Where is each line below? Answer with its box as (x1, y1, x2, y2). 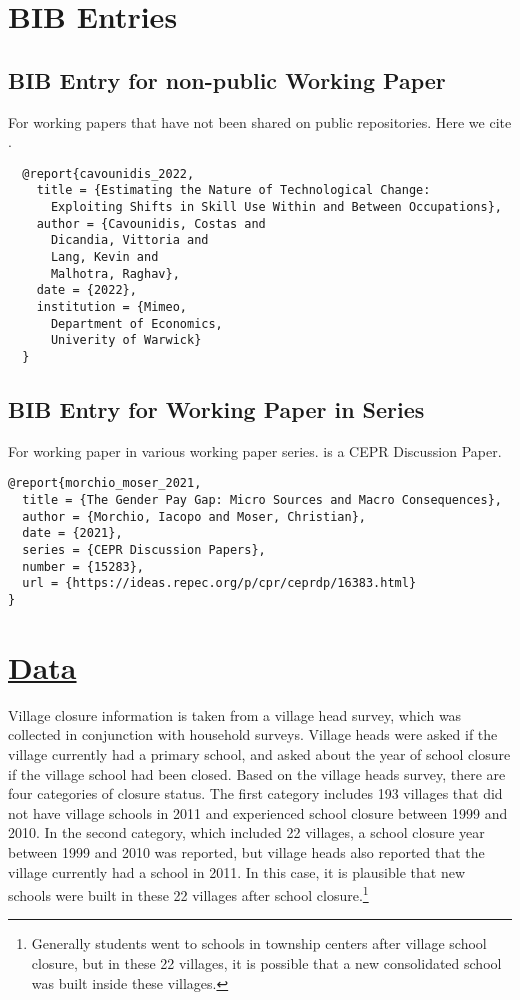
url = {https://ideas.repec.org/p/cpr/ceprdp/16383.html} (22, 576, 417, 591)
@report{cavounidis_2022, (22, 166, 195, 181)
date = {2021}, (22, 526, 123, 541)
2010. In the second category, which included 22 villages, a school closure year (8, 822, 485, 843)
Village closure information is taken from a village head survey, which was (8, 704, 462, 725)
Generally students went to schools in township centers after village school (31, 933, 487, 954)
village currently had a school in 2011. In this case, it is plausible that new (8, 861, 466, 882)
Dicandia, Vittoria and (50, 233, 209, 248)
